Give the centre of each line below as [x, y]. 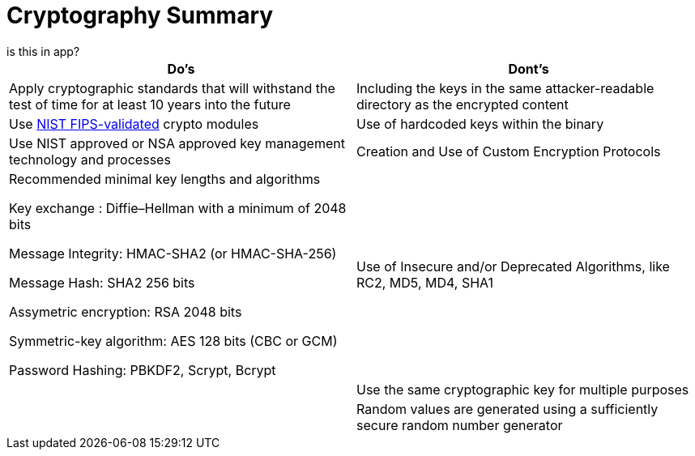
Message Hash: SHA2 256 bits [102, 282]
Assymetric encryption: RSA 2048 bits [126, 311]
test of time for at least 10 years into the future [150, 104]
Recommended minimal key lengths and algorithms [165, 179]
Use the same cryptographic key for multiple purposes [523, 389]
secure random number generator [460, 425]
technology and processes [90, 159]
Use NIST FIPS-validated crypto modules [134, 124]
